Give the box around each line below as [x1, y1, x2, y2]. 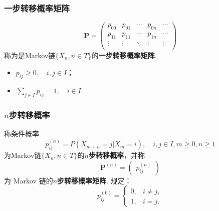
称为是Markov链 [4, 50, 56, 60]
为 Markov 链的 [4, 175, 53, 185]
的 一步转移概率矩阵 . [91, 50, 157, 60]
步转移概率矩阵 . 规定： [57, 175, 132, 185]
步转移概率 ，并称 [88, 150, 145, 160]
